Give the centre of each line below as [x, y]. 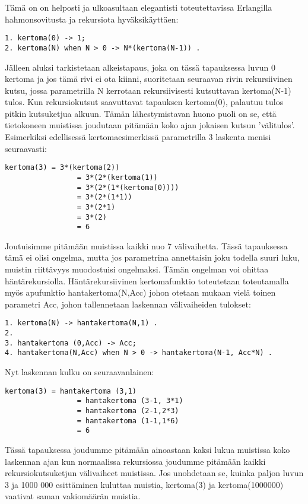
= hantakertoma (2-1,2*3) [128, 411]
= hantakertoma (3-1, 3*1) [130, 401]
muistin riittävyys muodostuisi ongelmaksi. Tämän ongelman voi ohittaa [137, 269]
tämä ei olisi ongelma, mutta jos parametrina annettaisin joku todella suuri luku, [152, 257]
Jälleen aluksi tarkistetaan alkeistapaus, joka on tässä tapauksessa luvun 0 [140, 67]
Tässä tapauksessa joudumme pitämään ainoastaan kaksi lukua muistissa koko [147, 449]
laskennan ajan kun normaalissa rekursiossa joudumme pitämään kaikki [135, 461]
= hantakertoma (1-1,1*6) [128, 421]
